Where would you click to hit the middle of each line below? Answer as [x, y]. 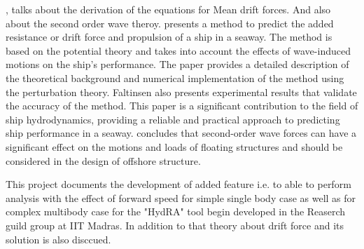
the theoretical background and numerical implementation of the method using [175, 78]
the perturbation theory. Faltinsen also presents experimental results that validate [181, 92]
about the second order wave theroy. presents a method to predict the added [170, 23]
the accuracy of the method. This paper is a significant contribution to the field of [182, 106]
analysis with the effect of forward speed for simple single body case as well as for [181, 197]
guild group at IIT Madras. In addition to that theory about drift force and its [175, 225]
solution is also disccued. [58, 239]
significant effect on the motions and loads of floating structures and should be [174, 146]
